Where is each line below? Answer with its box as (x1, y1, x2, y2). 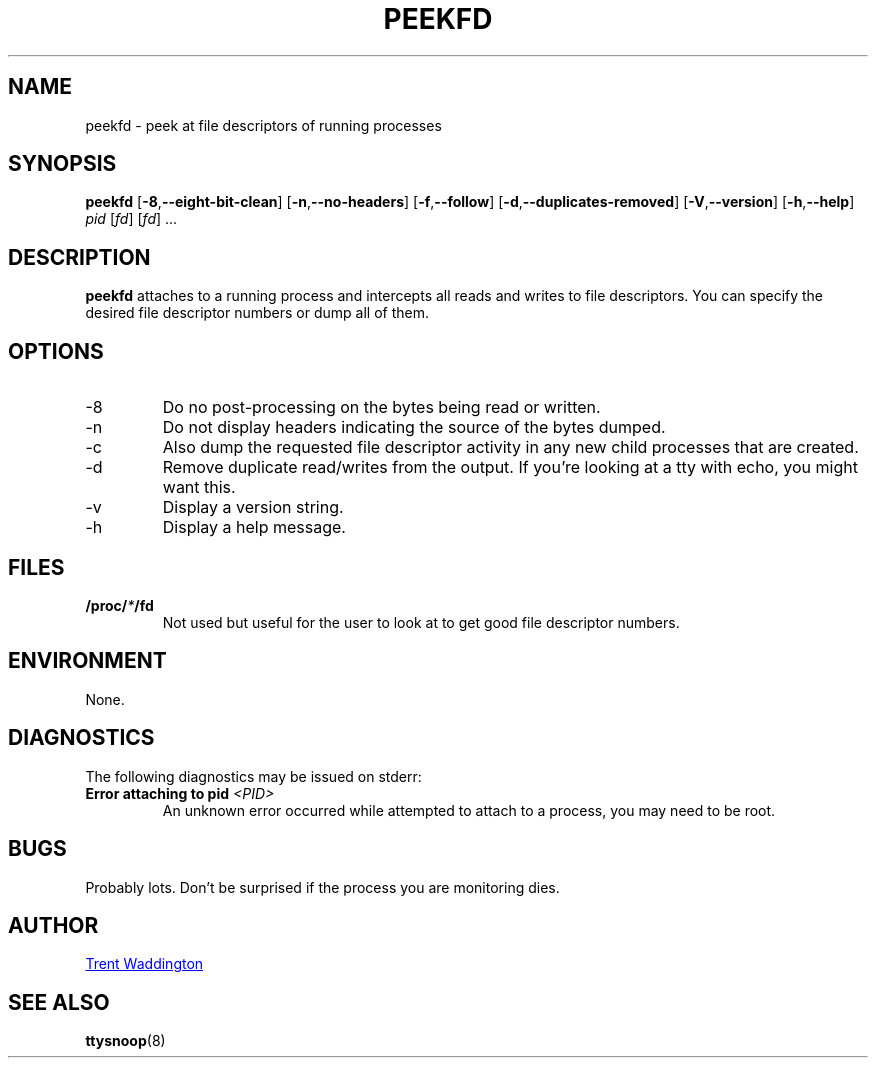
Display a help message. (162, 517, 346, 538)
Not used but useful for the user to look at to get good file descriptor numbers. (162, 613, 680, 631)
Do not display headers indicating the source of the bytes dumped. (162, 417, 666, 438)
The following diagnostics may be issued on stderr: (85, 767, 422, 785)
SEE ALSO (8, 989, 110, 1015)
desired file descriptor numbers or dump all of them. (85, 304, 429, 322)
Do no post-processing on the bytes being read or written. (162, 397, 601, 418)
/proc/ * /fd (85, 596, 154, 614)
